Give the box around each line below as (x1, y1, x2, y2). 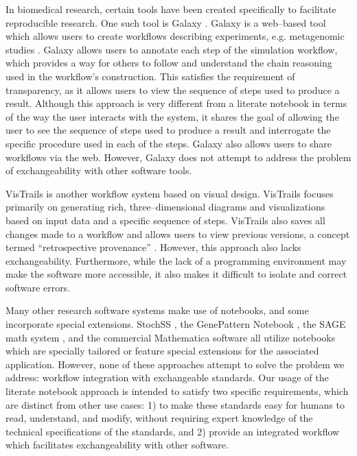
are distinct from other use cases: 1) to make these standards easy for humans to (5, 397, 345, 411)
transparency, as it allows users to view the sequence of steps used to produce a (5, 82, 340, 97)
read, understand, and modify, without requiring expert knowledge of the (5, 411, 313, 425)
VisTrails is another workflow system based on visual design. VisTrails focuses (5, 186, 334, 200)
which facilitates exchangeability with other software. (5, 437, 229, 452)
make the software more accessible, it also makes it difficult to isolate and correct (5, 267, 347, 281)
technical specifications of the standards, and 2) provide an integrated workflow (5, 424, 340, 438)
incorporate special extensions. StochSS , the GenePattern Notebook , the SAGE (5, 317, 346, 331)
